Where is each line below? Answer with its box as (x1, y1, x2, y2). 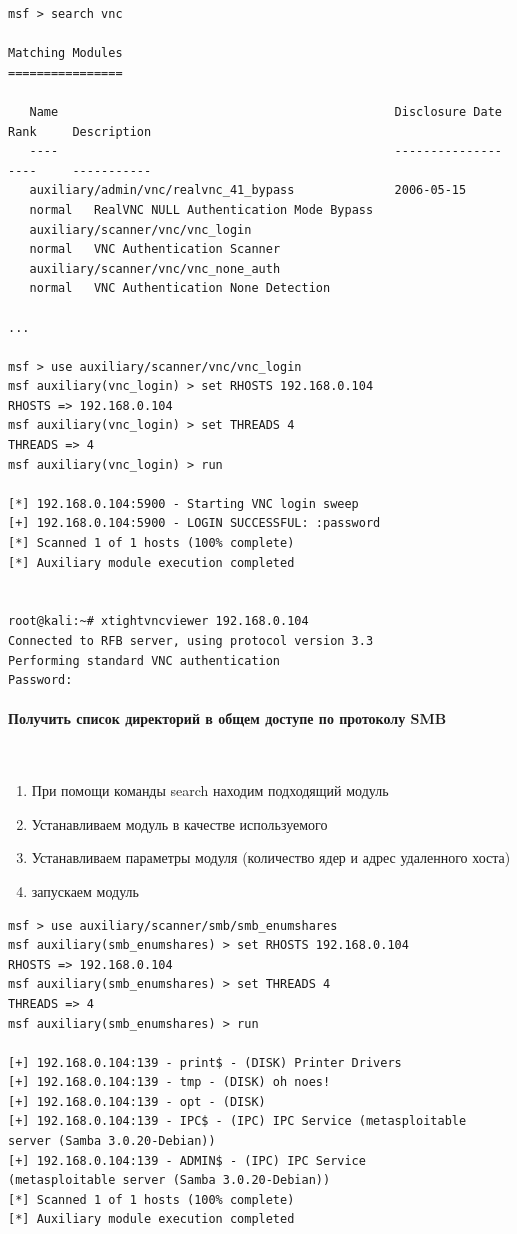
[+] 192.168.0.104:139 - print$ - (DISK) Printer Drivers (8, 1055, 402, 1070)
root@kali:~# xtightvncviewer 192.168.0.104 (8, 614, 309, 629)
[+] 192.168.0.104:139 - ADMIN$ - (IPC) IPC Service (8, 1153, 366, 1168)
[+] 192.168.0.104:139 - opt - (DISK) (8, 1094, 266, 1109)
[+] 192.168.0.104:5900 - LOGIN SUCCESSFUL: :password (8, 516, 381, 531)
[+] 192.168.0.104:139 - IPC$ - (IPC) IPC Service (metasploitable (8, 1114, 467, 1129)
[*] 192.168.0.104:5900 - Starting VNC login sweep (8, 496, 359, 511)
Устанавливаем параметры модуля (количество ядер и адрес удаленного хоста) (31, 847, 511, 868)
